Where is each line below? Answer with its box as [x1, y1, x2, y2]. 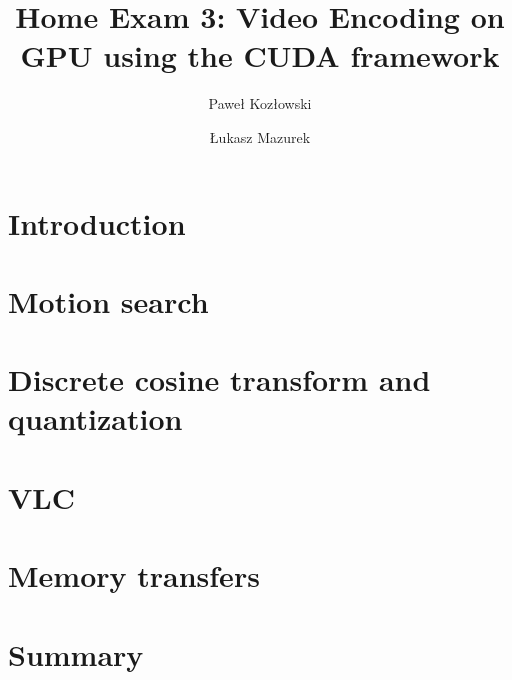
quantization [8, 398, 183, 439]
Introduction [8, 202, 186, 243]
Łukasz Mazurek [209, 126, 311, 147]
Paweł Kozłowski [208, 93, 312, 114]
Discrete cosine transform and [8, 359, 431, 400]
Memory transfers [8, 555, 260, 596]
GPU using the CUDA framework [20, 35, 500, 76]
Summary [8, 633, 144, 674]
